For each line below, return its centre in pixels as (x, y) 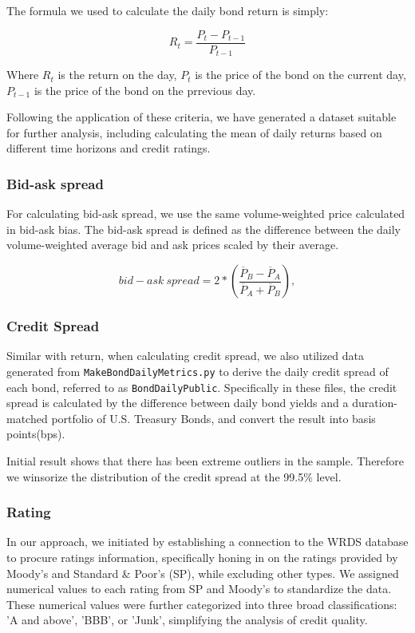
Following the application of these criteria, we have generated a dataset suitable (202, 117)
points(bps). (36, 434)
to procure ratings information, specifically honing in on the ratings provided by (202, 557)
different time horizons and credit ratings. (109, 148)
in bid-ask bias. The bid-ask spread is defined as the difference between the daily (204, 229)
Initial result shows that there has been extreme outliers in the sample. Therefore (206, 460)
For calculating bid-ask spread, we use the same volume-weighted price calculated (206, 214)
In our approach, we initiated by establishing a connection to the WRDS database (207, 542)
